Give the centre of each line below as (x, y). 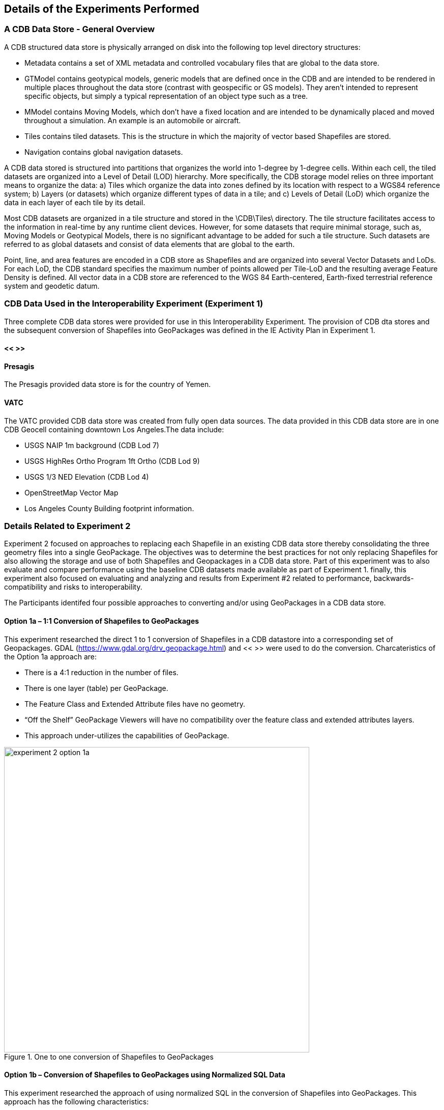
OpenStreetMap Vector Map (71, 492)
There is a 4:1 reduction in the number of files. (101, 672)
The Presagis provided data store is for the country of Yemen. (108, 384)
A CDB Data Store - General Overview (80, 29)
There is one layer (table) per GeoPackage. (96, 688)
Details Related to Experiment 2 (67, 526)
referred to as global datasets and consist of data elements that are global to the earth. (150, 244)
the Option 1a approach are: (51, 656)
